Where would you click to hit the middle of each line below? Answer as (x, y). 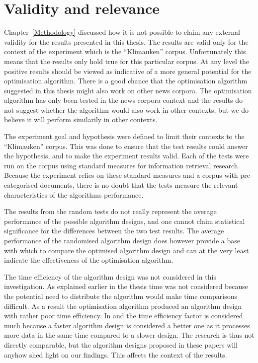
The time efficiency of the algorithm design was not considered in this (110, 276)
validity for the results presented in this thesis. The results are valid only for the (126, 41)
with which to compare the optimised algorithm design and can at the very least (127, 250)
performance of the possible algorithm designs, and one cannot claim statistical (125, 221)
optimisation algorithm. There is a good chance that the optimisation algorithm (126, 81)
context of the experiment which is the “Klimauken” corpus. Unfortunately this (125, 51)
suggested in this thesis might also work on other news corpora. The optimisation (128, 90)
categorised (21, 185)
